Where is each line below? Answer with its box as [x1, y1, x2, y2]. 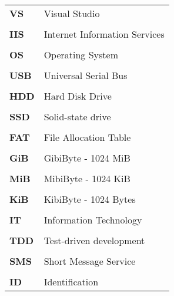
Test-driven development [43, 233, 145, 247]
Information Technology [43, 213, 142, 226]
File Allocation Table [43, 130, 131, 144]
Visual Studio [43, 6, 100, 20]
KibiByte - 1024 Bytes [43, 192, 136, 206]
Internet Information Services [43, 27, 165, 41]
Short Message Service [43, 254, 136, 268]
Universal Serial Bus [43, 68, 128, 82]
